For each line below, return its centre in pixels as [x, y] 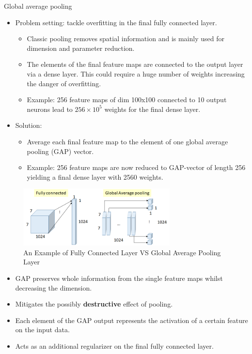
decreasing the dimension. [54, 287]
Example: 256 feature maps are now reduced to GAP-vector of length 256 [136, 167]
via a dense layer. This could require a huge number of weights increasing [136, 73]
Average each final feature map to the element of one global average [127, 141]
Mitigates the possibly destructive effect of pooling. [94, 304]
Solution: [29, 125]
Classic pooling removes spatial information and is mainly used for [126, 38]
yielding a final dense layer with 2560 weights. [95, 177]
